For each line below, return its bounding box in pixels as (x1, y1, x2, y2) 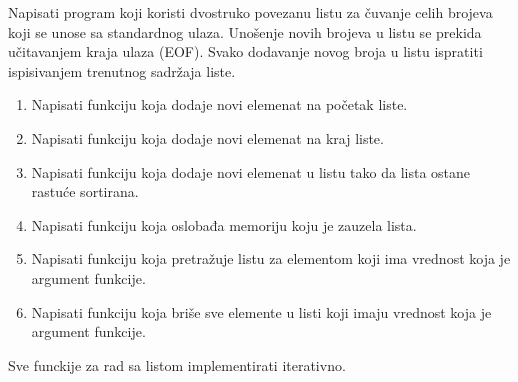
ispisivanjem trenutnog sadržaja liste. (8, 60, 236, 81)
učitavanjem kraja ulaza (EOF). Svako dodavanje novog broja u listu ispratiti (8, 41, 483, 62)
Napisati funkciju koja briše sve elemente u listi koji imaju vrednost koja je (31, 301, 492, 322)
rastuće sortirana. (31, 181, 139, 202)
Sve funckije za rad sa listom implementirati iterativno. (8, 354, 346, 375)
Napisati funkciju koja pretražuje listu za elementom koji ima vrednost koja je (31, 248, 511, 269)
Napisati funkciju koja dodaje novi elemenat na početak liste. (31, 94, 408, 115)
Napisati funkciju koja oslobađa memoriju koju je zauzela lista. (31, 214, 417, 235)
